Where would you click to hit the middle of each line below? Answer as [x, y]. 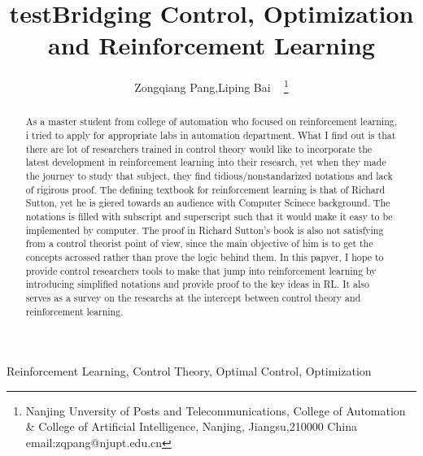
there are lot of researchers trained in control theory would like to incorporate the [199, 148]
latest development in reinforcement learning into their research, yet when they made [206, 162]
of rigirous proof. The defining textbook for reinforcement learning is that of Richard [205, 189]
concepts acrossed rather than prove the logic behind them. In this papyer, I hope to [205, 256]
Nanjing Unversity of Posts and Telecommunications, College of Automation [216, 410]
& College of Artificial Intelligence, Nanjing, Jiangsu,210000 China [191, 426]
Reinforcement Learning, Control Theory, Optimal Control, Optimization [189, 371]
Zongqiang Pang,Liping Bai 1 [211, 86]
